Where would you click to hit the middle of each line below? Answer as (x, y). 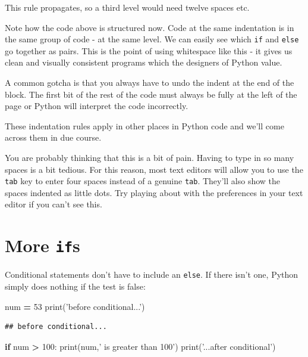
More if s (43, 245)
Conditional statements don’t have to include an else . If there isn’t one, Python (152, 274)
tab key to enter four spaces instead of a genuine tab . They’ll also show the (143, 181)
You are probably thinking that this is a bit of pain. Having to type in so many (150, 157)
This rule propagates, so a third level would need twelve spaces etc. (127, 7)
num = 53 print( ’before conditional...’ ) (75, 306)
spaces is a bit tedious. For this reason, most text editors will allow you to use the (154, 169)
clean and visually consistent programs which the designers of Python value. (144, 62)
